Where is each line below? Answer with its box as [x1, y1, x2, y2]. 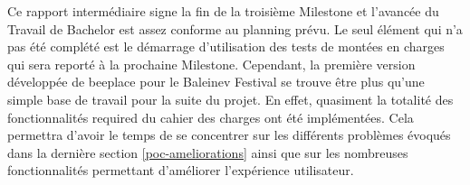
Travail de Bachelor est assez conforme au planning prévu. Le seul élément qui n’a [7, 19, 463, 38]
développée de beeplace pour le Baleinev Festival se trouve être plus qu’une [7, 72, 425, 91]
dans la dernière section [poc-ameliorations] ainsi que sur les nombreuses [7, 143, 408, 162]
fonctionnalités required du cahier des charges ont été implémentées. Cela [7, 107, 414, 126]
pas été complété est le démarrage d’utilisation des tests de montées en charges [7, 37, 445, 56]
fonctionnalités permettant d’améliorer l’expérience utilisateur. [7, 161, 354, 180]
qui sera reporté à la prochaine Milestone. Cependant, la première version [7, 54, 416, 73]
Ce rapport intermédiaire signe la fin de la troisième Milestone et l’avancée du [7, 2, 439, 20]
